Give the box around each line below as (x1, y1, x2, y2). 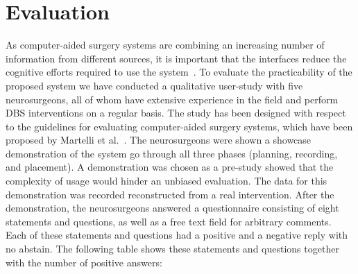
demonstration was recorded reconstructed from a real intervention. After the (6, 187, 334, 201)
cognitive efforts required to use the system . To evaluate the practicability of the (6, 65, 352, 79)
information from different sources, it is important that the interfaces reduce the (6, 51, 347, 65)
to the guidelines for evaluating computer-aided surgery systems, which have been (6, 119, 353, 133)
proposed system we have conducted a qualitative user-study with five (6, 78, 303, 92)
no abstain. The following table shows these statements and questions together (6, 241, 339, 256)
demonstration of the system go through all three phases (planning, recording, (6, 146, 338, 160)
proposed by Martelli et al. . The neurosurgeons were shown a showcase (6, 132, 312, 147)
